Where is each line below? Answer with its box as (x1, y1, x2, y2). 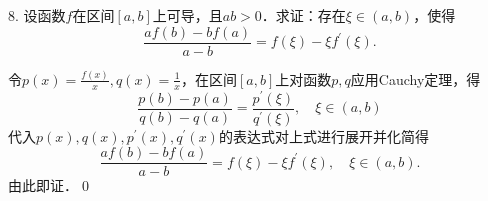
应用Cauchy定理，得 (350, 68, 481, 89)
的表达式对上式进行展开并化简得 (218, 125, 429, 146)
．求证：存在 (261, 5, 346, 25)
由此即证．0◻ (8, 175, 93, 196)
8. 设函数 (8, 5, 66, 25)
